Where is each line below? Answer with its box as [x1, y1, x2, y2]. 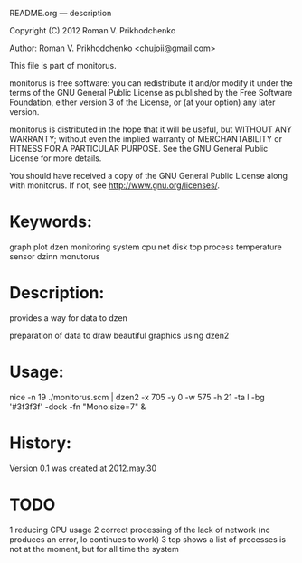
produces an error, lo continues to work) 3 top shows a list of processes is [9, 533, 287, 545]
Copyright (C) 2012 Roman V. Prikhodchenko [9, 25, 176, 35]
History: [9, 433, 72, 453]
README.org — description [9, 8, 112, 18]
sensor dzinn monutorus [9, 250, 100, 261]
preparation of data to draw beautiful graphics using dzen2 [9, 330, 230, 341]
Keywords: [9, 211, 93, 232]
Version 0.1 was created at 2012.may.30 [9, 463, 156, 474]
